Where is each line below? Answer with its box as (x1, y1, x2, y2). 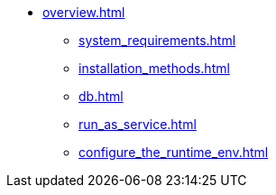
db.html (78, 88, 124, 104)
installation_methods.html (78, 60, 230, 76)
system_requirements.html (78, 32, 236, 48)
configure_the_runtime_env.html (78, 144, 269, 160)
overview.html (42, 5, 125, 20)
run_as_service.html (78, 116, 197, 132)
